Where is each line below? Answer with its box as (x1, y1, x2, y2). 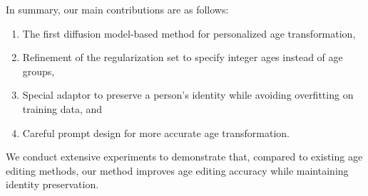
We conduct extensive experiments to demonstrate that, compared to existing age (6, 149, 363, 164)
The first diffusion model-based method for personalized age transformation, (22, 26, 356, 40)
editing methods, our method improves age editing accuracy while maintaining (6, 163, 349, 178)
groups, (22, 63, 55, 78)
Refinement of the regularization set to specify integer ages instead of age (22, 50, 343, 65)
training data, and (22, 101, 103, 116)
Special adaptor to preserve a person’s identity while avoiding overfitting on (22, 87, 354, 102)
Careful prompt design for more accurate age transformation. (22, 125, 290, 140)
